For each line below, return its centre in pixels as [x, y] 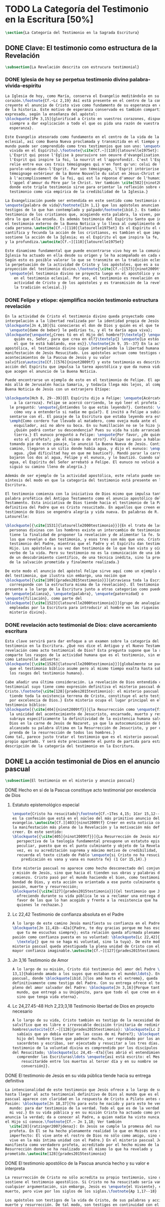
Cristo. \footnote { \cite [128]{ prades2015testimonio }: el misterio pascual [82, 691]
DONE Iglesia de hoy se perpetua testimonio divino [67, 80]
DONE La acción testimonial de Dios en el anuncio [82, 762]
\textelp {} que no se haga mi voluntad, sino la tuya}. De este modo [89, 942]
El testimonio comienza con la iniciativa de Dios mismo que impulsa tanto [84, 494]
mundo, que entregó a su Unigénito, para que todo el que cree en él [89, 992]
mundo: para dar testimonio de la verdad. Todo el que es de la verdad [84, 1108]
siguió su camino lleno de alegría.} [48, 467]
